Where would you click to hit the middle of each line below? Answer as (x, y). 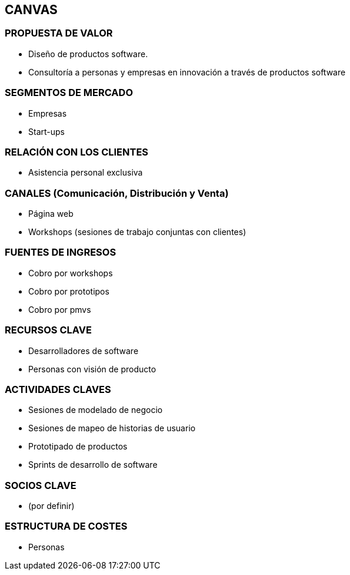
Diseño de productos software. (88, 54)
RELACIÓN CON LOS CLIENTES (77, 152)
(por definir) (51, 506)
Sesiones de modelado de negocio (96, 410)
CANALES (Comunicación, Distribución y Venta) (117, 193)
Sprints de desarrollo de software (93, 465)
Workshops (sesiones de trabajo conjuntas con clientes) (137, 232)
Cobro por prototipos (69, 291)
